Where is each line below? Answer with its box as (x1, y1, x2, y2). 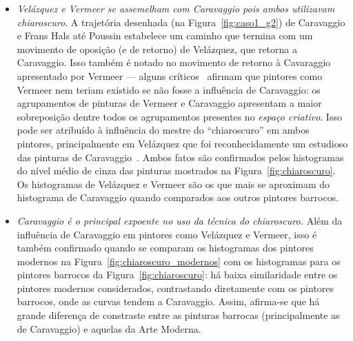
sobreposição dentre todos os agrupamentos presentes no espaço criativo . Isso (17, 109, 342, 123)
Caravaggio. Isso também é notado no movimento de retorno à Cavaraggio (17, 55, 331, 70)
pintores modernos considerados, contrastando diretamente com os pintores (17, 280, 334, 295)
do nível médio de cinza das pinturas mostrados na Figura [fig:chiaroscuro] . (17, 163, 336, 178)
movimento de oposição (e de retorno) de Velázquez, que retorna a (17, 41, 297, 56)
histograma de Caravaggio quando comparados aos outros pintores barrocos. (17, 190, 339, 205)
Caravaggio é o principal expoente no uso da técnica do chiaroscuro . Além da (17, 213, 343, 227)
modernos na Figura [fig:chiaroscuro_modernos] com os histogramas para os (17, 254, 341, 268)
